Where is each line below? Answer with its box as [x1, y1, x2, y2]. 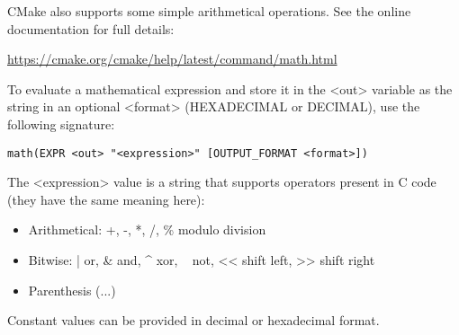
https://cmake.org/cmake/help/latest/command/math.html [7, 49, 337, 68]
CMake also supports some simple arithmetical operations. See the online [7, 2, 411, 20]
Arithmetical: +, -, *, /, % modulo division [28, 220, 266, 239]
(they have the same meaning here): [7, 190, 205, 208]
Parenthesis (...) [28, 280, 116, 299]
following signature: [7, 114, 115, 133]
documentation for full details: [7, 19, 175, 38]
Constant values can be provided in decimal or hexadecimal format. [7, 311, 380, 330]
